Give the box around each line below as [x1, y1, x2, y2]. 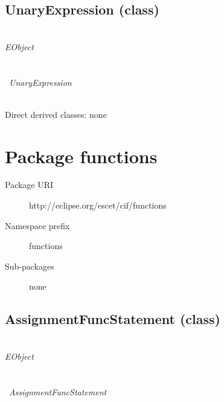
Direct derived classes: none [5, 108, 107, 120]
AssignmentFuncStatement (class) [5, 310, 220, 328]
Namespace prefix [5, 219, 70, 232]
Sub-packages [5, 259, 54, 272]
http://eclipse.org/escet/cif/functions [29, 199, 167, 212]
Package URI [5, 178, 54, 191]
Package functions [5, 143, 158, 168]
